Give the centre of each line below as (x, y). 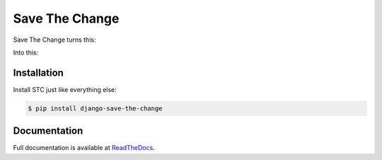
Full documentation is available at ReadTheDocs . (84, 148)
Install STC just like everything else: (65, 89)
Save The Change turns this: (54, 40)
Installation (38, 73)
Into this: (26, 52)
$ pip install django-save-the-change (95, 108)
